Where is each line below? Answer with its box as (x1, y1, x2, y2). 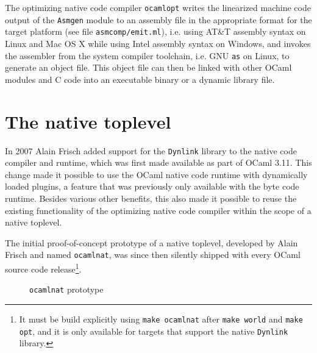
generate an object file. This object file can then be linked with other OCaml (5, 61, 292, 74)
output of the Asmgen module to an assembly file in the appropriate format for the (5, 13, 312, 26)
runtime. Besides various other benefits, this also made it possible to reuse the (5, 191, 297, 204)
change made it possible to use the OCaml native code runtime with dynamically (5, 168, 308, 180)
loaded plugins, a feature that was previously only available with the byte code (5, 180, 299, 193)
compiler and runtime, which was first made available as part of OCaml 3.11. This (5, 156, 312, 169)
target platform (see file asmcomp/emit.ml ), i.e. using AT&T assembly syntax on (5, 25, 306, 38)
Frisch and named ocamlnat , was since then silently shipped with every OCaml (5, 248, 301, 261)
